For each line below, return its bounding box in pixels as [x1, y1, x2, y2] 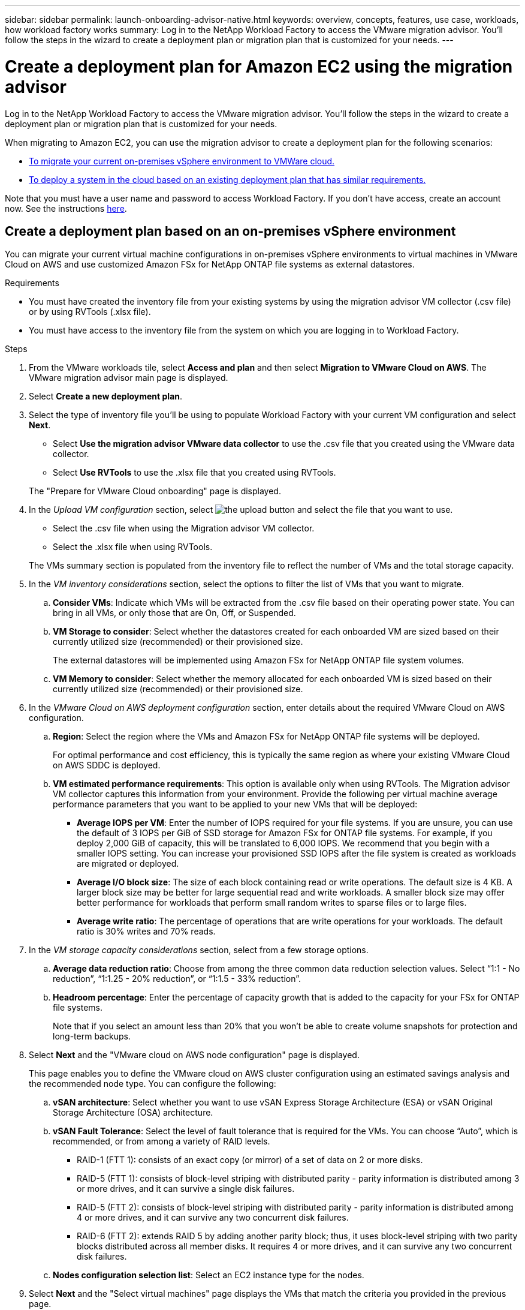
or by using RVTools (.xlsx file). [29, 307, 151, 317]
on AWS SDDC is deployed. [53, 760, 161, 771]
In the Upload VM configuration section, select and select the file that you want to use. [29, 504, 453, 515]
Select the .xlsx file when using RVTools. [53, 542, 213, 552]
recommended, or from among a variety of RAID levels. [53, 1136, 270, 1147]
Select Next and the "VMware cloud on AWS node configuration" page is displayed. [29, 1050, 360, 1060]
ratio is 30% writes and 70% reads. [77, 926, 216, 937]
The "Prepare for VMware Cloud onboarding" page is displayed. [29, 486, 281, 497]
